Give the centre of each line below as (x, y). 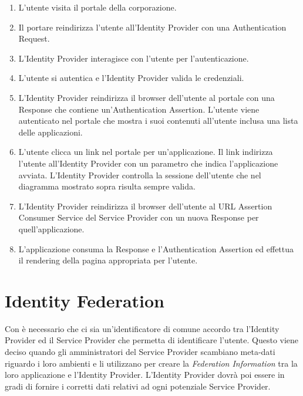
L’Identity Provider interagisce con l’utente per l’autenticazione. (134, 58)
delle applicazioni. (51, 132)
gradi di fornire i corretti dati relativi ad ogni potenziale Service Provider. (138, 386)
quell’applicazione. (51, 229)
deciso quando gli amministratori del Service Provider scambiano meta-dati (140, 351)
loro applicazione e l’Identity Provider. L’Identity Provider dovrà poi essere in (145, 375)
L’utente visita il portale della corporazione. (97, 7)
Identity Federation (85, 300)
